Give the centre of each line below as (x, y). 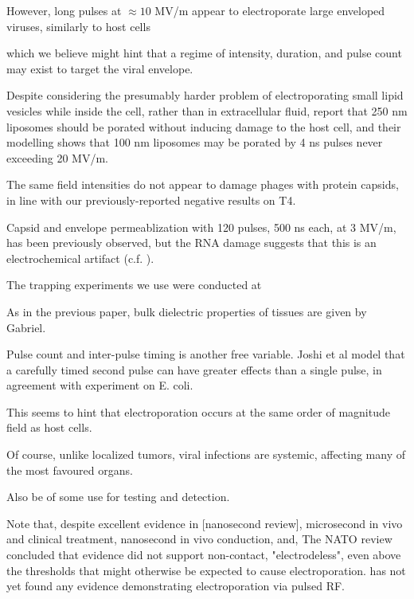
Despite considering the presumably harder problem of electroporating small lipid (205, 95)
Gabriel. (26, 327)
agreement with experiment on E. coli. (100, 385)
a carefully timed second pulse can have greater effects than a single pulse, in (194, 369)
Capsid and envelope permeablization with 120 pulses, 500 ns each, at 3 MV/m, (201, 227)
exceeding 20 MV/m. (57, 157)
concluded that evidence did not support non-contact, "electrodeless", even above (204, 555)
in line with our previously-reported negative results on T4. (151, 200)
